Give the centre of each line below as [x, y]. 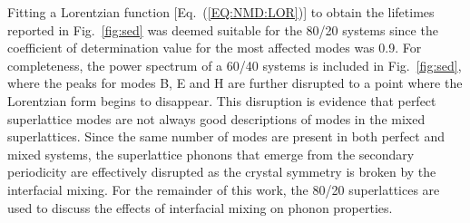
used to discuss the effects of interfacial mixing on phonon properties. [200, 207]
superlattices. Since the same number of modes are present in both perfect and [226, 136]
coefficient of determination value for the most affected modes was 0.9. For [215, 48]
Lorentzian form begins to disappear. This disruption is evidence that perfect [222, 100]
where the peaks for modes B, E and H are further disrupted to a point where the [235, 83]
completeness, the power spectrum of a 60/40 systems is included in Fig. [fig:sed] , [235, 65]
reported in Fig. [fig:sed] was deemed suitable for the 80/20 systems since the [223, 29]
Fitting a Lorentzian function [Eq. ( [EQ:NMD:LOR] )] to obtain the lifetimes [221, 12]
